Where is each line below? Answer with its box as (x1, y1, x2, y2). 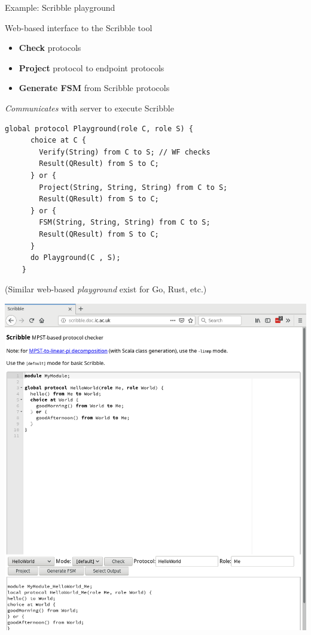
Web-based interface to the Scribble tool (5, 21, 153, 34)
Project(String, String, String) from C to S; (39, 183, 228, 192)
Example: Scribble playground (5, 1, 115, 13)
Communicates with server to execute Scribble (5, 101, 174, 114)
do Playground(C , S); (30, 253, 121, 262)
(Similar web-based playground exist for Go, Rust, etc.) (5, 283, 207, 295)
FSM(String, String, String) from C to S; (39, 218, 211, 227)
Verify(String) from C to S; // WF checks (39, 147, 211, 156)
